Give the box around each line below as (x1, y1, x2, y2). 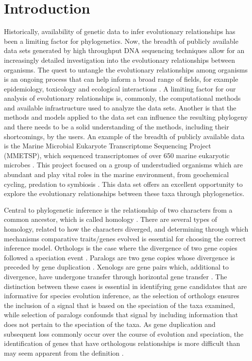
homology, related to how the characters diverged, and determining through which (4, 224, 249, 234)
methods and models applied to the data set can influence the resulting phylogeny (4, 112, 248, 122)
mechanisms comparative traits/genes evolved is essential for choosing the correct (4, 233, 246, 243)
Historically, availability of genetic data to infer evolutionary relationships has (4, 26, 235, 36)
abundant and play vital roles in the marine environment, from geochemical (4, 169, 229, 180)
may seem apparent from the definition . (4, 347, 124, 358)
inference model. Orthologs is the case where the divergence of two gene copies (4, 243, 237, 253)
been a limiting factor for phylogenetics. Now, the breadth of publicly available (4, 36, 238, 46)
